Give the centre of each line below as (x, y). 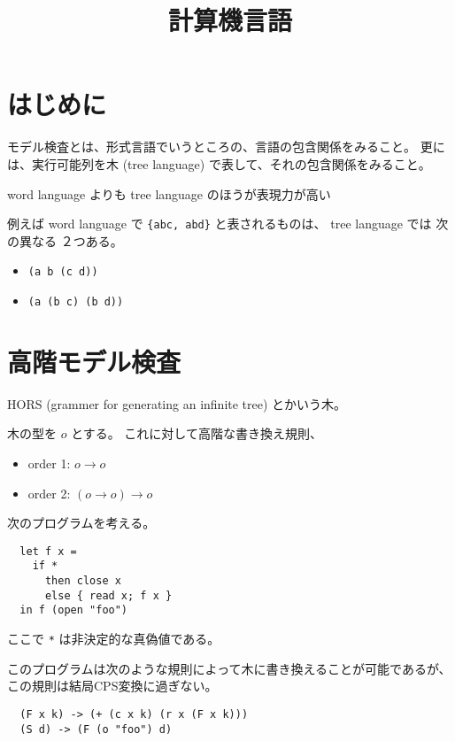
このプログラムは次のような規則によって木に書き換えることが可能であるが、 (229, 668)
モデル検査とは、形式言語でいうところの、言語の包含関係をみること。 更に (226, 147)
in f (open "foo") (74, 610)
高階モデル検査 (94, 361)
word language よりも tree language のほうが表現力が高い (169, 193)
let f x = (48, 551)
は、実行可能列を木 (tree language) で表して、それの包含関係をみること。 (219, 163)
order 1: (49, 463)
